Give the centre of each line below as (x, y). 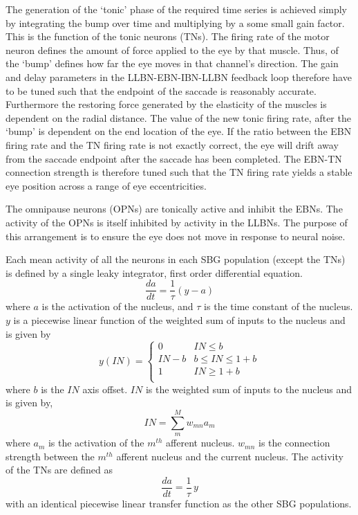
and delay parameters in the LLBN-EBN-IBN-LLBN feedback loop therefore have (179, 76)
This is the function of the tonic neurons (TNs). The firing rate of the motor (168, 36)
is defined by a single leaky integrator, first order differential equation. (154, 272)
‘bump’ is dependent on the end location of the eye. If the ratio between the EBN (179, 131)
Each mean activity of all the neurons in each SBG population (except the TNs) (176, 259)
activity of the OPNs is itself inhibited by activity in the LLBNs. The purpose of (177, 222)
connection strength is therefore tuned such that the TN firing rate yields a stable (179, 172)
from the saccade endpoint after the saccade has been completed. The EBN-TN (174, 158)
